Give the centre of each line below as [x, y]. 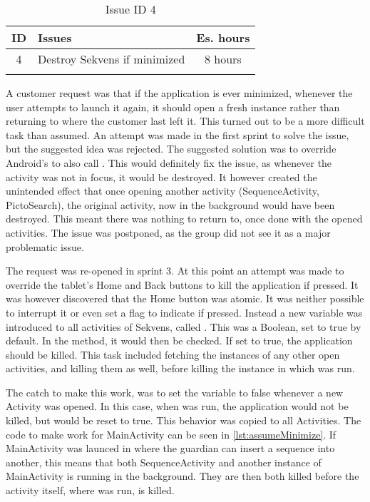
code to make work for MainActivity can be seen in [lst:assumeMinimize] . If [171, 434]
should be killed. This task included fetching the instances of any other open [173, 354]
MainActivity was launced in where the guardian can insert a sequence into [170, 448]
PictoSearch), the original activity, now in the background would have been [170, 204]
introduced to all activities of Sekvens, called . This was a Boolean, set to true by [184, 326]
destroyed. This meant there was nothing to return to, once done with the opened [184, 219]
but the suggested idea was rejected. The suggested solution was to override [171, 149]
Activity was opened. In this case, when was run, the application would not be [177, 406]
